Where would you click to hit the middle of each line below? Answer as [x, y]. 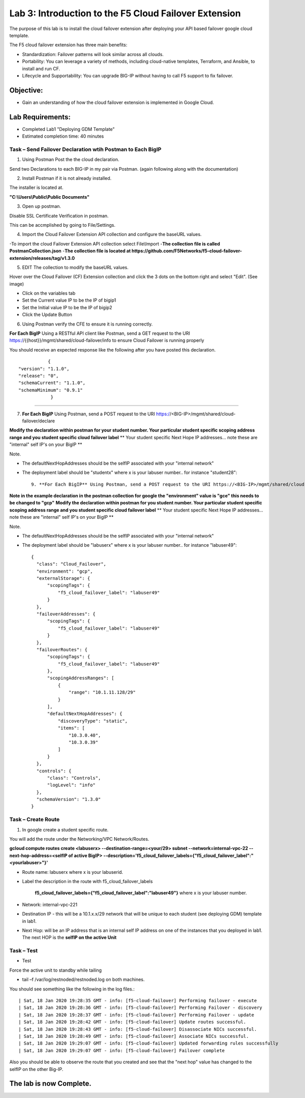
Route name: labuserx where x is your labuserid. [73, 872]
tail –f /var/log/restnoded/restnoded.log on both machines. [83, 980]
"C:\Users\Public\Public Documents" [50, 197]
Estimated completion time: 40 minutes [63, 136]
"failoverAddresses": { [66, 614]
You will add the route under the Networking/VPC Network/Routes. [79, 839]
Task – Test [24, 951]
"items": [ [71, 728]
